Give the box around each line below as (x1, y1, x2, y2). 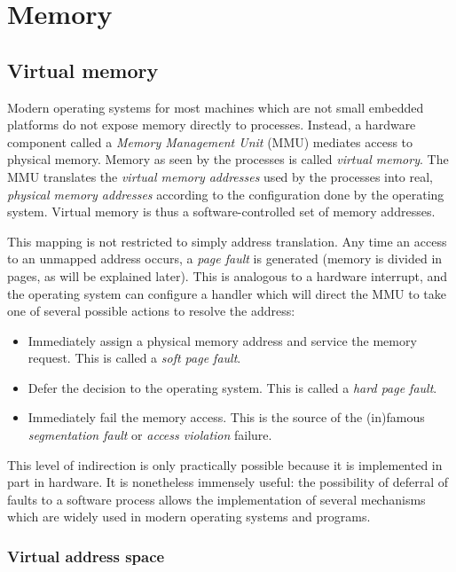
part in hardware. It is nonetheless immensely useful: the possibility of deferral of (7, 473, 448, 491)
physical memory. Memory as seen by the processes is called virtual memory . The (7, 150, 449, 168)
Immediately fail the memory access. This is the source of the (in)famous (28, 408, 425, 427)
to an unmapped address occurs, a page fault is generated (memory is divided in (7, 249, 443, 268)
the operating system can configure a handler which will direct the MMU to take (7, 284, 446, 302)
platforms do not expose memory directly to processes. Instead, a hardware (7, 115, 416, 134)
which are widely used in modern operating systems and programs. (7, 507, 371, 526)
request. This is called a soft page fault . (28, 349, 241, 367)
